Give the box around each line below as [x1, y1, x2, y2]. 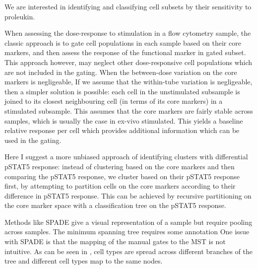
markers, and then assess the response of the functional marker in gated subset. [4, 47, 246, 58]
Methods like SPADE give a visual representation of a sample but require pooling [4, 216, 253, 227]
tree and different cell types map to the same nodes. [4, 256, 163, 266]
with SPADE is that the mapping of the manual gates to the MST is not [4, 236, 226, 247]
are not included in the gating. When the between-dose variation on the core [4, 67, 237, 77]
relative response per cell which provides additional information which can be [4, 125, 240, 135]
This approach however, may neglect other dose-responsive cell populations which [4, 57, 253, 67]
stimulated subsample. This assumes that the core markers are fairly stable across [4, 105, 253, 116]
